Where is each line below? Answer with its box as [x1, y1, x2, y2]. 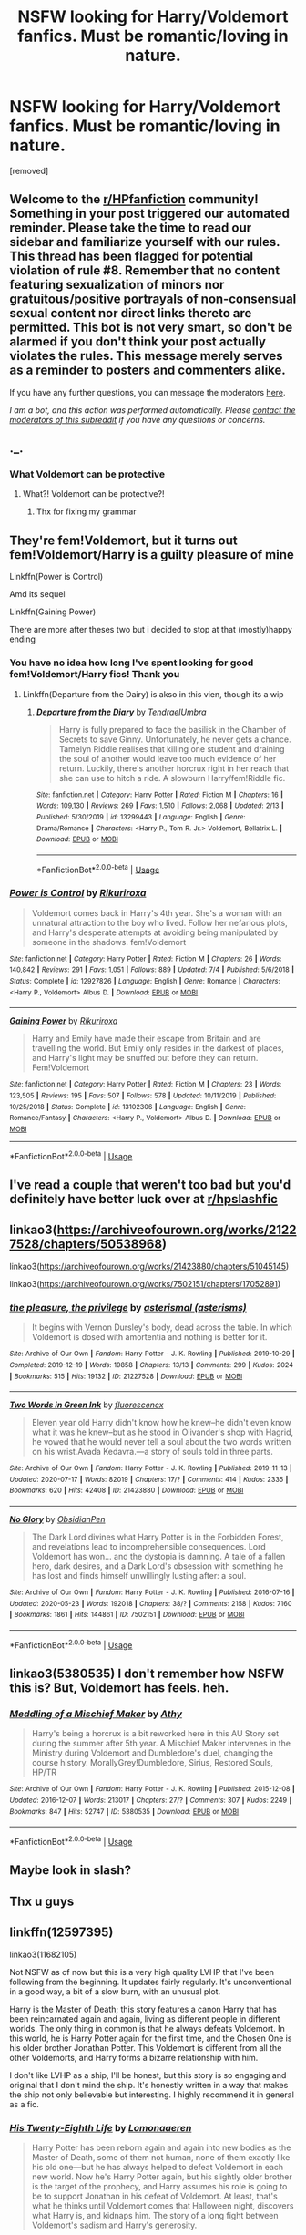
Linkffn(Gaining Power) [9, 606, 97, 617]
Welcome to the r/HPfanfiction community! [9, 191, 260, 207]
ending [9, 633, 36, 644]
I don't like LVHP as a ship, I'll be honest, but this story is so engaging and [9, 2069, 287, 2080]
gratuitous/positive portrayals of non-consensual [9, 292, 297, 307]
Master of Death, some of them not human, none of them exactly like [31, 2151, 291, 2162]
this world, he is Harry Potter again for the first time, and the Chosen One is [9, 2033, 292, 2044]
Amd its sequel [9, 589, 66, 600]
